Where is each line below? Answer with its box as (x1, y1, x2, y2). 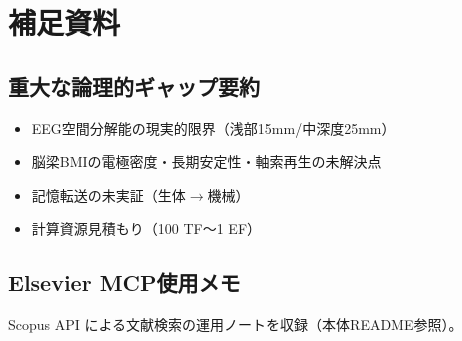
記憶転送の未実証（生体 (31, 184, 186, 205)
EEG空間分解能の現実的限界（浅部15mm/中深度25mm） (31, 117, 396, 138)
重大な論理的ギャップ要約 (8, 70, 260, 101)
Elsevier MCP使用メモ (8, 267, 241, 298)
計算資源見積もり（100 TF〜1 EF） (31, 218, 262, 239)
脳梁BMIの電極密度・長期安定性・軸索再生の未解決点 (31, 151, 382, 172)
